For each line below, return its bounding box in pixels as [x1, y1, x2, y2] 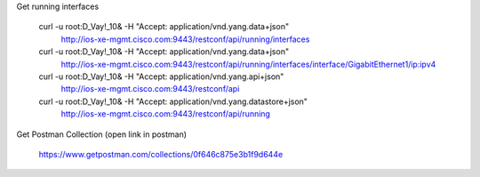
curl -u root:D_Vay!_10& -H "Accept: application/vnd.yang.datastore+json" [38, 96, 308, 107]
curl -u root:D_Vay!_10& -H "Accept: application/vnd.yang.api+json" [38, 71, 284, 82]
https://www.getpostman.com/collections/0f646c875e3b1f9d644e [38, 149, 284, 159]
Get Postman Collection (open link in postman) [16, 129, 187, 140]
